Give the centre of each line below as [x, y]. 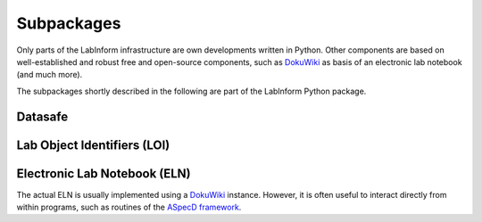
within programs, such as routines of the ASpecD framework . [129, 207]
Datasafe [42, 116]
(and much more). [50, 75]
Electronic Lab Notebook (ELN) [104, 173]
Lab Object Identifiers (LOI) [93, 145]
